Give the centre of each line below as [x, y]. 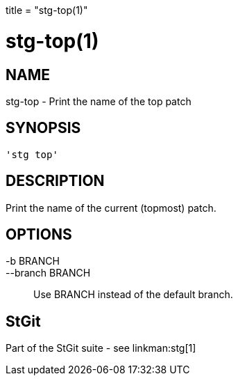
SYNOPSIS [43, 128]
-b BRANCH [33, 261]
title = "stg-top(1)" [47, 10]
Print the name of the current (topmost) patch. [111, 208]
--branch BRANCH [48, 273]
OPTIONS [39, 235]
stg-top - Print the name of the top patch [99, 101]
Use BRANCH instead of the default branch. [133, 295]
